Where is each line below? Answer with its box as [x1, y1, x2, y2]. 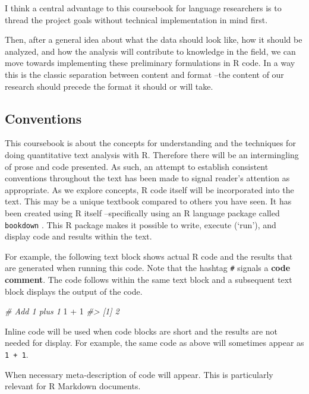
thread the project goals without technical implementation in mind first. [5, 13, 268, 26]
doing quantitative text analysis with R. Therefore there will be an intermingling [5, 148, 299, 160]
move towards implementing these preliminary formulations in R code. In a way [5, 56, 295, 69]
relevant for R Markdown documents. [5, 380, 141, 392]
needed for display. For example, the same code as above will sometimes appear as [5, 336, 304, 349]
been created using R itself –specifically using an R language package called [5, 206, 280, 219]
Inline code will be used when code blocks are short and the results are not [5, 324, 278, 337]
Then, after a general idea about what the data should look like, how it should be [5, 33, 302, 46]
